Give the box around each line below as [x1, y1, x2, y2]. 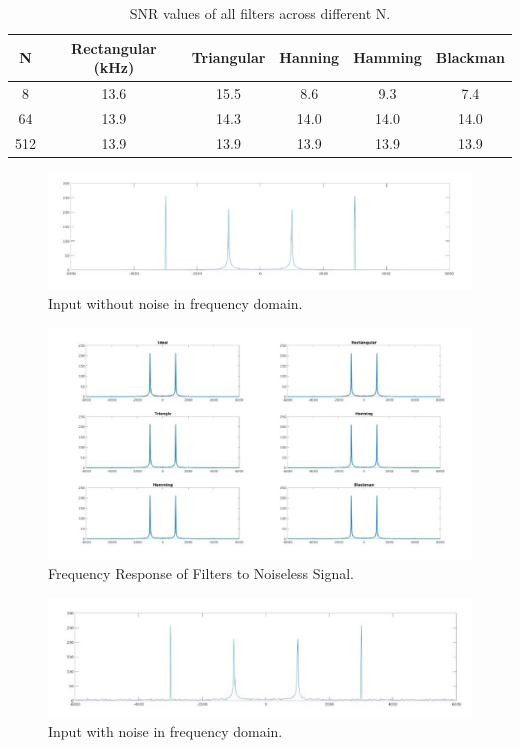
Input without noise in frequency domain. [48, 293, 303, 314]
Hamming [353, 47, 422, 68]
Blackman [435, 47, 505, 68]
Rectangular [71, 37, 157, 58]
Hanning [279, 47, 340, 68]
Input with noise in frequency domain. [48, 721, 283, 742]
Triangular [191, 47, 266, 68]
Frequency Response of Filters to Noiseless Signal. [48, 563, 354, 584]
